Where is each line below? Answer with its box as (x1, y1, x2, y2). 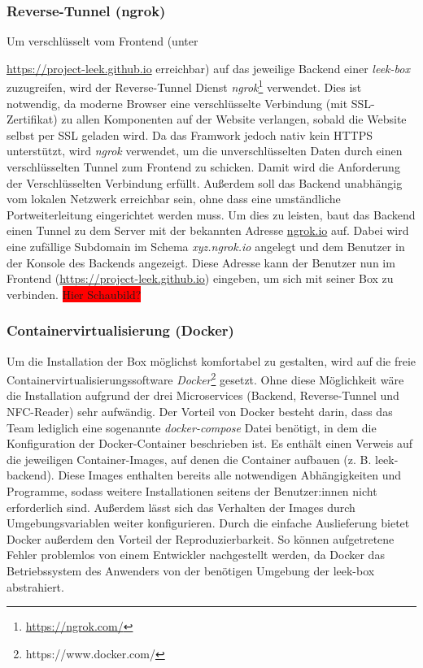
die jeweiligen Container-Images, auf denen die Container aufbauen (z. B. (7, 450, 372, 467)
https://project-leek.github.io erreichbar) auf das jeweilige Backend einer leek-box (7, 59, 410, 76)
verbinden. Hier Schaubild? (7, 285, 142, 302)
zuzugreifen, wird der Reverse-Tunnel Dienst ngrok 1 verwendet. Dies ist (7, 76, 362, 96)
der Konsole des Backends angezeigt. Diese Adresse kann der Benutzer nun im (7, 254, 395, 271)
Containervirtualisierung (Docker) (7, 320, 234, 341)
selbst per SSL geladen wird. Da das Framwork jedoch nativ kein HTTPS (7, 126, 373, 143)
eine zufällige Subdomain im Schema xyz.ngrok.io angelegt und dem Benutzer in (7, 238, 405, 254)
